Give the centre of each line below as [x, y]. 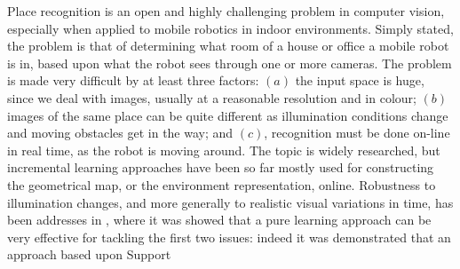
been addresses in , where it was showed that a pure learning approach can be [219, 220]
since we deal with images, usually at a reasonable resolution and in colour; [212, 97]
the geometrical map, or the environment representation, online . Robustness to [222, 184]
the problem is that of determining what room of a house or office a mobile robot [228, 46]
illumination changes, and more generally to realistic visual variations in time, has [230, 202]
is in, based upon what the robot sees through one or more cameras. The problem [230, 63]
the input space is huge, [360, 80]
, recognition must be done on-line [357, 133]
